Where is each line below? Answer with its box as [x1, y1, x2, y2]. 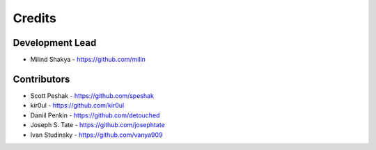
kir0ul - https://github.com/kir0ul [30, 101, 125, 110]
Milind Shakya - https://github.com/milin [30, 56, 146, 64]
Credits [13, 10, 57, 26]
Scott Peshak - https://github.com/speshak [30, 91, 155, 100]
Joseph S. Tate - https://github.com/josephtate [30, 121, 165, 129]
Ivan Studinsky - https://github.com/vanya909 [30, 131, 163, 139]
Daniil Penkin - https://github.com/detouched [30, 111, 160, 119]
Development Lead [13, 37, 97, 49]
